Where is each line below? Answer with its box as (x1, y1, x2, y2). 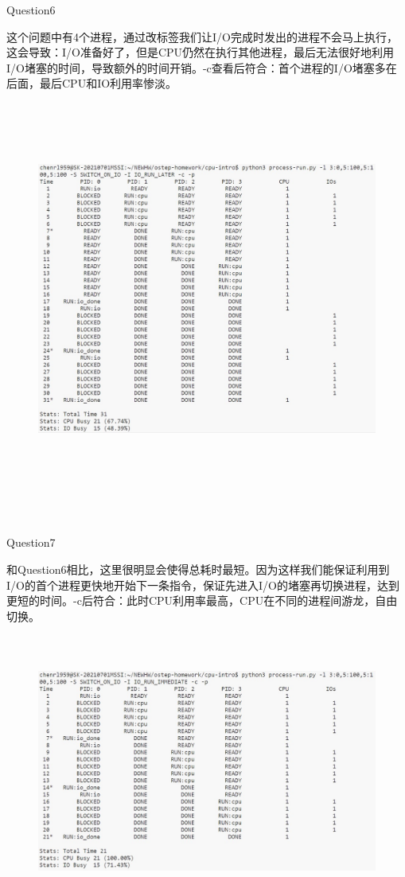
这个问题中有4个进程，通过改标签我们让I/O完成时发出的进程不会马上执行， (6, 28, 398, 45)
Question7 (6, 534, 56, 551)
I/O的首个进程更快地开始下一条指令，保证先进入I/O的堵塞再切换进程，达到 (6, 576, 399, 593)
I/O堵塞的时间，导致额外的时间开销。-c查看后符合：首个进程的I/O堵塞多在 (6, 59, 397, 76)
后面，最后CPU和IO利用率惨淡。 (6, 75, 177, 92)
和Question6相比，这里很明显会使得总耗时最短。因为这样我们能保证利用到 (6, 561, 390, 578)
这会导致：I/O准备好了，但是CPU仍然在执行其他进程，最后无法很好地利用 (6, 44, 395, 60)
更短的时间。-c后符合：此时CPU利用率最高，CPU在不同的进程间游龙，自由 (6, 592, 398, 609)
